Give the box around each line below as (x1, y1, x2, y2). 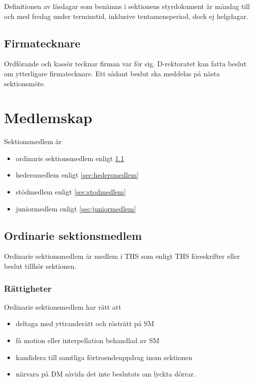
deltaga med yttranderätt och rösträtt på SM (15, 318, 154, 329)
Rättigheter (4, 282, 52, 294)
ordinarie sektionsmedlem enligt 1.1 (15, 153, 124, 163)
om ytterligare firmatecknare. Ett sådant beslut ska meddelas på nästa (4, 68, 220, 78)
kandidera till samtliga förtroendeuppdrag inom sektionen (15, 352, 193, 362)
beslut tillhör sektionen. (4, 261, 76, 271)
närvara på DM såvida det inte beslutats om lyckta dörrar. (15, 369, 196, 379)
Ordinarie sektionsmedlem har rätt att (4, 301, 121, 312)
